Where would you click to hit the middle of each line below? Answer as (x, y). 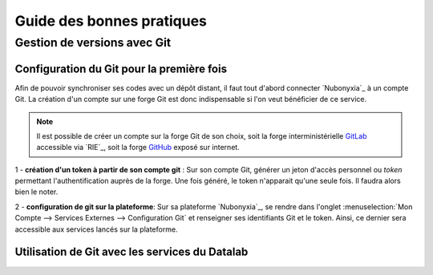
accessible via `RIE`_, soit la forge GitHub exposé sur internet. (138, 148)
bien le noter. (36, 192)
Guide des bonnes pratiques (111, 21)
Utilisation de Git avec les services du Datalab (132, 252)
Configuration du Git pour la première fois (121, 69)
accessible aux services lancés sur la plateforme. (96, 229)
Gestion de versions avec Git (93, 42)
